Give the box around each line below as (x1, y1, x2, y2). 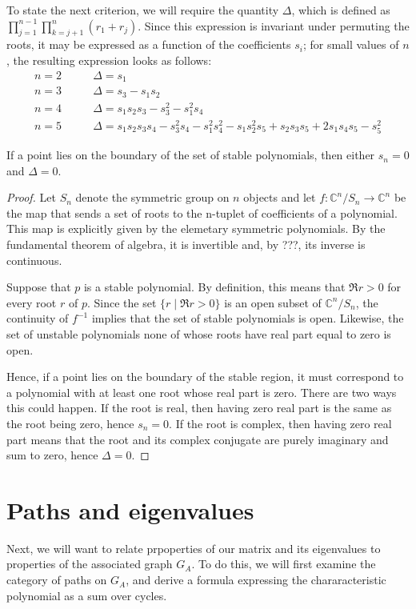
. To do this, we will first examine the (191, 555, 376, 572)
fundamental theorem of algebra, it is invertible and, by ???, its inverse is (6, 236, 366, 253)
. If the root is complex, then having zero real (169, 415, 392, 431)
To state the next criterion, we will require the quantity (6, 2, 279, 18)
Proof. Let (6, 189, 56, 206)
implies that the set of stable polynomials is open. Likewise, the (91, 310, 404, 327)
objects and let (243, 189, 316, 206)
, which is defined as (291, 2, 390, 18)
